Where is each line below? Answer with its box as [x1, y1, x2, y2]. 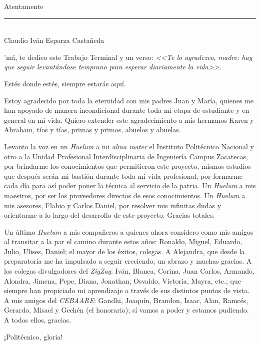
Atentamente [4, 1, 43, 11]
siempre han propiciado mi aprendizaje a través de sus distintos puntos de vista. [4, 285, 249, 296]
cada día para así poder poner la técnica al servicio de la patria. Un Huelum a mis [4, 180, 256, 191]
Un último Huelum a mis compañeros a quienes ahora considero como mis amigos [4, 226, 253, 237]
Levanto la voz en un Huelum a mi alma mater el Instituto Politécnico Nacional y [4, 141, 254, 151]
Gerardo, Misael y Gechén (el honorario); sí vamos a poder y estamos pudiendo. [4, 305, 249, 315]
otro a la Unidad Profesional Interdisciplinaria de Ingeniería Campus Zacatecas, [4, 151, 248, 161]
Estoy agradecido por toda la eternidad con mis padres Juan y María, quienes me [4, 95, 254, 105]
